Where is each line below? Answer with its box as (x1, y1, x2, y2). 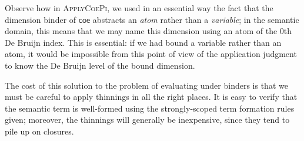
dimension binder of (5, 13, 76, 25)
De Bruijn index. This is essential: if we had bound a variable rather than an (5, 36, 282, 48)
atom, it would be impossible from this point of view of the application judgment (5, 48, 297, 60)
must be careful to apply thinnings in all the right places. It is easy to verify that (5, 90, 298, 103)
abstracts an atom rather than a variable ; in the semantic (92, 13, 299, 25)
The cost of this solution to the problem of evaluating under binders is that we (5, 79, 288, 91)
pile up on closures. (5, 125, 74, 137)
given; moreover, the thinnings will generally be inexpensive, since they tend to (5, 113, 290, 126)
